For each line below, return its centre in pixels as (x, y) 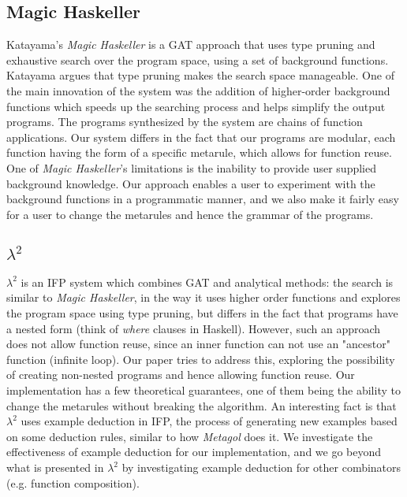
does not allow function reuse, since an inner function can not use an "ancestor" (198, 344)
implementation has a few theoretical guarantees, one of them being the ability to (203, 390)
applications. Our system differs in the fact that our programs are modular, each (201, 137)
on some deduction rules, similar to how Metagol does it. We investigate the (190, 436)
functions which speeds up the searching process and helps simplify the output (196, 106)
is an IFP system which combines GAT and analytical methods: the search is (207, 282)
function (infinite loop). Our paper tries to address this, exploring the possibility (201, 359)
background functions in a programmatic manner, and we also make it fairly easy (203, 199)
